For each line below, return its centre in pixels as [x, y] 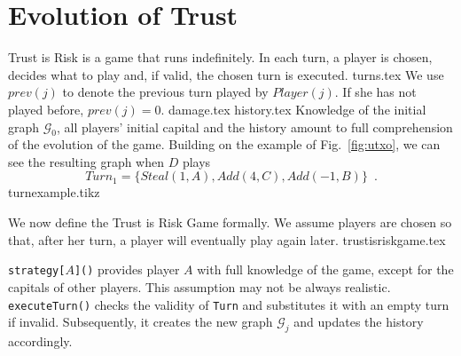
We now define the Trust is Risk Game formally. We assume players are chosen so [230, 222]
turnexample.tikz [54, 192]
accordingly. [40, 340]
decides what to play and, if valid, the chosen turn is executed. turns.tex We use [226, 74]
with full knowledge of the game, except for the [325, 269]
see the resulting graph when [86, 161]
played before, [46, 109]
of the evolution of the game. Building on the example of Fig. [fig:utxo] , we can [224, 144]
